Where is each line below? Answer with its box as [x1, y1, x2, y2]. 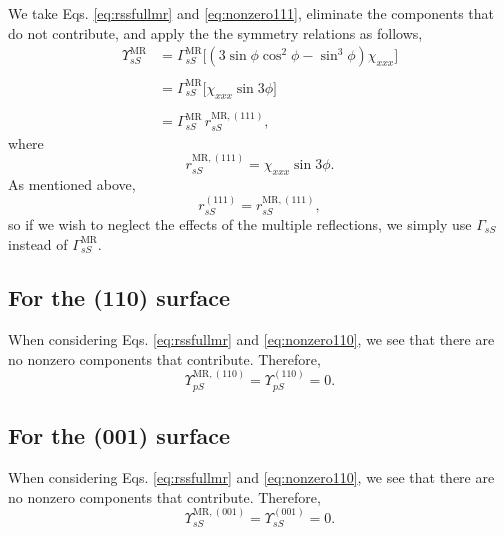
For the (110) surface [8, 282, 231, 313]
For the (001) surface [8, 420, 231, 451]
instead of [8, 233, 68, 254]
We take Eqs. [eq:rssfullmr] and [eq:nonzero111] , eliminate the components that [8, 3, 495, 23]
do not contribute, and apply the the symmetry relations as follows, [8, 22, 423, 43]
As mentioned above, [8, 174, 136, 195]
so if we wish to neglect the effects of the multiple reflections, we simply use [8, 213, 472, 234]
